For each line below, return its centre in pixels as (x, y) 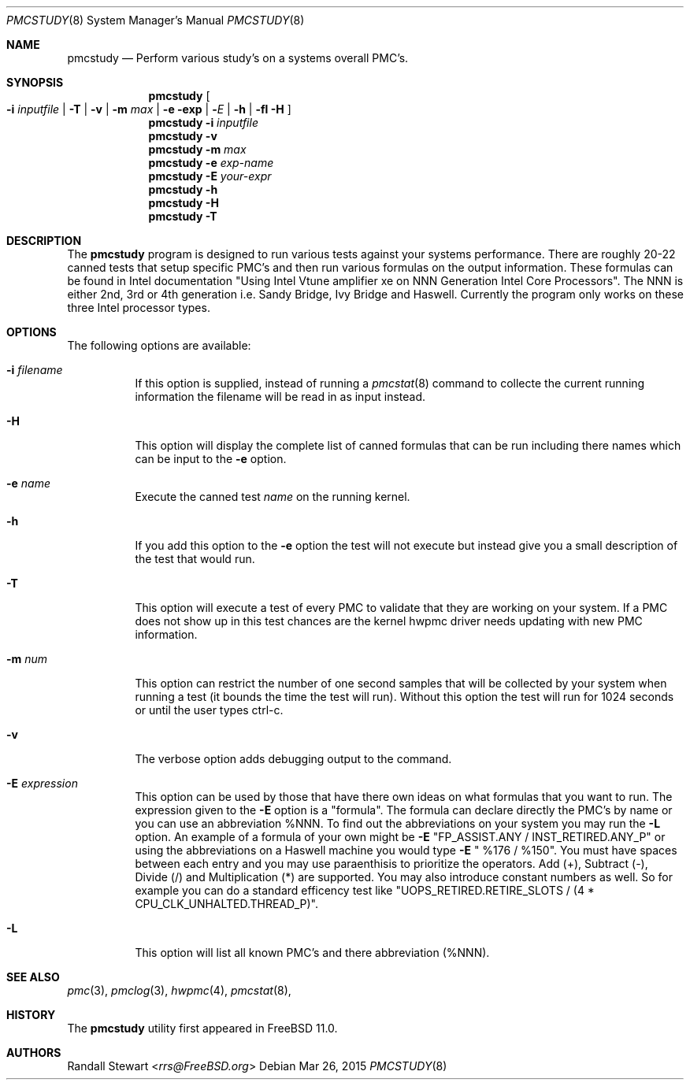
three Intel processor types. (139, 308)
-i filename (35, 370)
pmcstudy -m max (197, 149)
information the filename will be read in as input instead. (280, 397)
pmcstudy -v (183, 136)
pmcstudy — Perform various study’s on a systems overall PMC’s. (238, 58)
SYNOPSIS (35, 82)
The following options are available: (159, 345)
